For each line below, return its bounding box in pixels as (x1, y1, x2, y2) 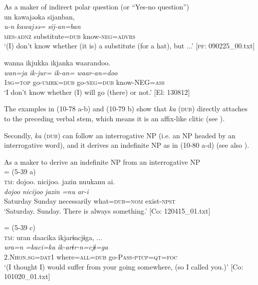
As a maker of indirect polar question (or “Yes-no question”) (4, 1, 190, 11)
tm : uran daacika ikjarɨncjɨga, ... (4, 232, 102, 242)
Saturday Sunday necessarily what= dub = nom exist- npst (4, 196, 176, 206)
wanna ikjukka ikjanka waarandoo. (4, 57, 111, 67)
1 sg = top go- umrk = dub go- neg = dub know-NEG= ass (4, 77, 165, 87)
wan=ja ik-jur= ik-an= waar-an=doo (4, 67, 118, 77)
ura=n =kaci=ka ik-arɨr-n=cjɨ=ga (4, 242, 108, 252)
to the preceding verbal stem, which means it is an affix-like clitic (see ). (4, 113, 225, 123)
